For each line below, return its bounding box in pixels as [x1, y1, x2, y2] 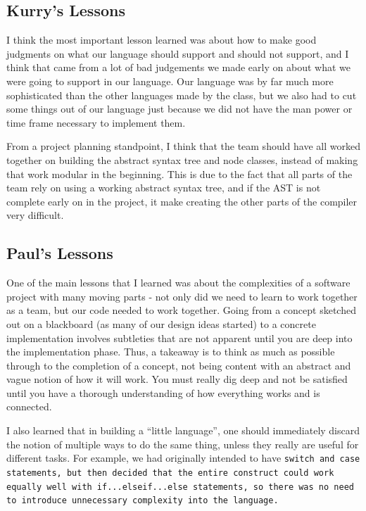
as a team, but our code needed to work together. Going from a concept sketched [6, 303, 356, 317]
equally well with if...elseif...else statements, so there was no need [6, 481, 354, 492]
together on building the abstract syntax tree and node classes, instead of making [6, 152, 358, 167]
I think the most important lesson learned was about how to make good [6, 32, 317, 47]
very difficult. [6, 208, 64, 222]
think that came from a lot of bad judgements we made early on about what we [6, 60, 351, 75]
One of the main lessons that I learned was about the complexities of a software [6, 275, 351, 290]
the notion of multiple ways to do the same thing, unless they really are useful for [6, 436, 359, 451]
